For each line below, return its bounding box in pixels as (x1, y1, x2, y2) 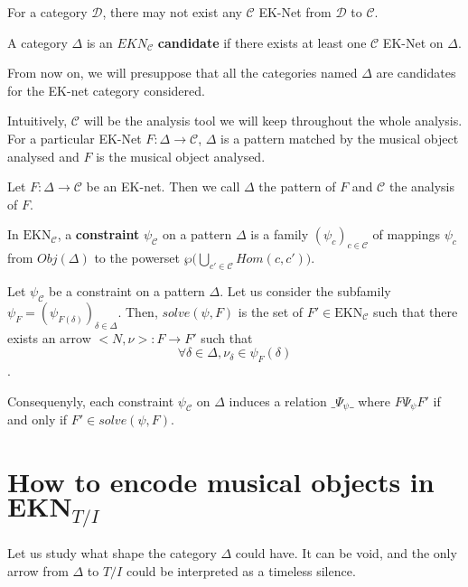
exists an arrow (7, 328, 91, 347)
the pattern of (258, 177, 336, 196)
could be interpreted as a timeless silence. (126, 561, 356, 580)
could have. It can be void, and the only (235, 543, 457, 562)
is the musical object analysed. (96, 146, 266, 165)
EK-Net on (382, 33, 444, 51)
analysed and (7, 146, 80, 165)
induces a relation (229, 391, 327, 410)
